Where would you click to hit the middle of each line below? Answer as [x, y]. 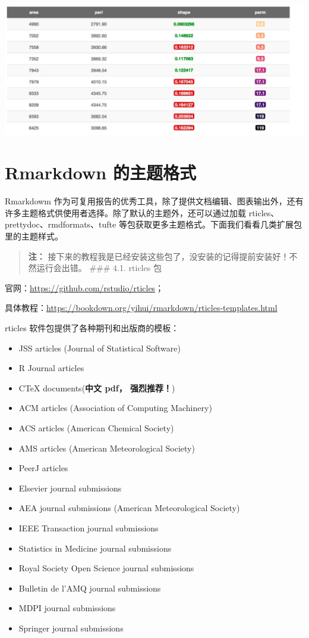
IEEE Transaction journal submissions [89, 527]
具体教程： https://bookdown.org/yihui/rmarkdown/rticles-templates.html [141, 308]
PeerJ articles [43, 468]
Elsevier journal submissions [70, 488]
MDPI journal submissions [67, 608]
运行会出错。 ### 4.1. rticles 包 [99, 268]
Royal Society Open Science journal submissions [106, 568]
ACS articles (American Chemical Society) [96, 427]
